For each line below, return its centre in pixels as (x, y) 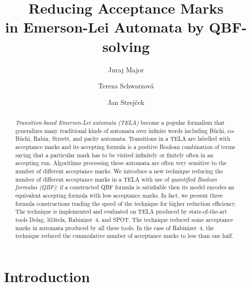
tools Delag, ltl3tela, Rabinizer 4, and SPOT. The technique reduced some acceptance (124, 219)
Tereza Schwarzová (126, 86)
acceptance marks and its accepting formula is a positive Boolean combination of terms (125, 147)
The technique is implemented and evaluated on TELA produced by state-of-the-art (121, 211)
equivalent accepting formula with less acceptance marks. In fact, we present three (119, 195)
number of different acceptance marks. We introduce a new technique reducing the (119, 171)
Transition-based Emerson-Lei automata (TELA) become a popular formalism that (120, 123)
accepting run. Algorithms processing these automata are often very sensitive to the (121, 163)
